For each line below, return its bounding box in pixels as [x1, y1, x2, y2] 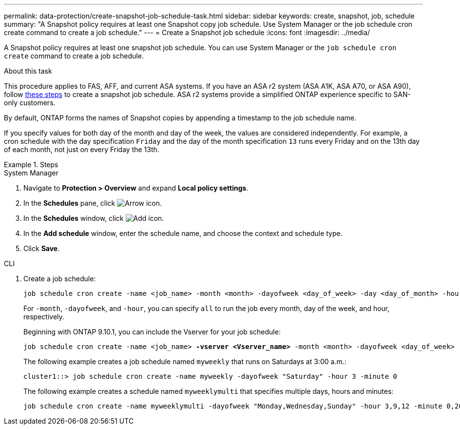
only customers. [4, 98, 56, 107]
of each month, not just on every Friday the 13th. [4, 145, 159, 154]
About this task [4, 67, 52, 75]
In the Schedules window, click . [23, 214, 164, 222]
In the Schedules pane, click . [23, 199, 162, 207]
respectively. [23, 312, 64, 321]
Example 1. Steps [4, 160, 58, 169]
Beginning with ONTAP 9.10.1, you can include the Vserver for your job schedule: [23, 328, 281, 336]
